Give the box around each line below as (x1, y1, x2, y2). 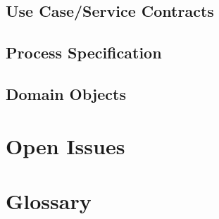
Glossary (6, 186, 92, 215)
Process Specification (6, 42, 162, 63)
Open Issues (6, 131, 125, 160)
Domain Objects (6, 82, 126, 104)
